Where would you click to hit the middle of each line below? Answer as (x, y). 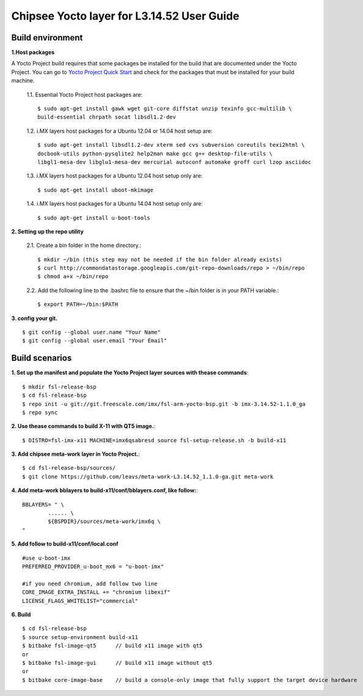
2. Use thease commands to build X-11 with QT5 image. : (83, 426)
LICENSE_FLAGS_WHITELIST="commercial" (80, 601)
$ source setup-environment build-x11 (80, 637)
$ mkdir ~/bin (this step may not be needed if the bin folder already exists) (160, 259)
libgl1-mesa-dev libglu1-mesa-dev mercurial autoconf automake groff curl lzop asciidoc (174, 162)
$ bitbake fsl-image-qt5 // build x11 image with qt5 (112, 646)
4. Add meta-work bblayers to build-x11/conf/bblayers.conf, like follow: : (105, 491)
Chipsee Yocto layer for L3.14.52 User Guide (125, 16)
